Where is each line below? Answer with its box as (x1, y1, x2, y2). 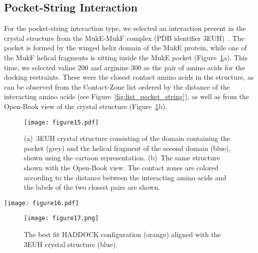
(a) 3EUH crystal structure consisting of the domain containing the (24, 133, 230, 143)
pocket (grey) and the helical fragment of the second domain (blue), (24, 142, 231, 153)
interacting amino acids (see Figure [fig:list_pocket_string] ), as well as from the (4, 91, 249, 102)
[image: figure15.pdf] (24, 119, 99, 126)
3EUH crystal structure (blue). (24, 239, 118, 249)
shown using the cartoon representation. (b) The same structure (24, 152, 220, 163)
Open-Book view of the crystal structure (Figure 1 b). (4, 101, 168, 111)
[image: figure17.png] (24, 215, 99, 222)
